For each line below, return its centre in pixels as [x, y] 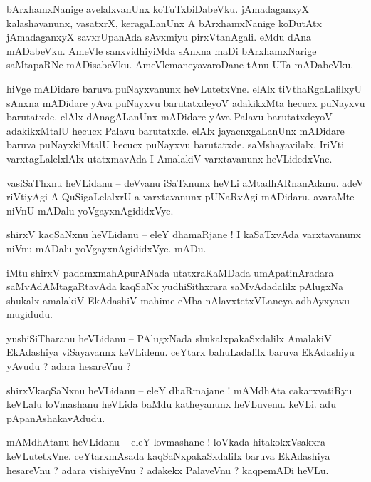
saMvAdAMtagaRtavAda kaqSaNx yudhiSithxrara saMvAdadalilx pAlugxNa [175, 286]
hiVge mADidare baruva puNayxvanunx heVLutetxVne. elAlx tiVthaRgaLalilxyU [184, 88]
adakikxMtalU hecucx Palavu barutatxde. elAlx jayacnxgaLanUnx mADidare [176, 130]
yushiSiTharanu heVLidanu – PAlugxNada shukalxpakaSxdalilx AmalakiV [169, 338]
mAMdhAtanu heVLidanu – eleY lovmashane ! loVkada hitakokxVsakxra [166, 442]
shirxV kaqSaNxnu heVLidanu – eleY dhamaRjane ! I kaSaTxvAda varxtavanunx [184, 234]
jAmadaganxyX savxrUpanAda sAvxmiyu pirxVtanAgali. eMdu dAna [159, 37]
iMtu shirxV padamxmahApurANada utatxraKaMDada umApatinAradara [170, 272]
